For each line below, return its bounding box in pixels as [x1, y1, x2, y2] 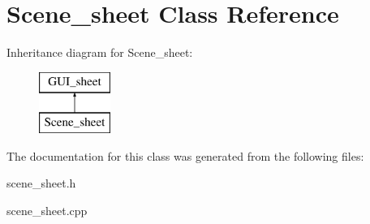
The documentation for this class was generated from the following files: [6, 147, 364, 164]
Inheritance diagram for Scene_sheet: [6, 44, 193, 61]
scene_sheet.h [6, 174, 76, 192]
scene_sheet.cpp [6, 202, 88, 219]
